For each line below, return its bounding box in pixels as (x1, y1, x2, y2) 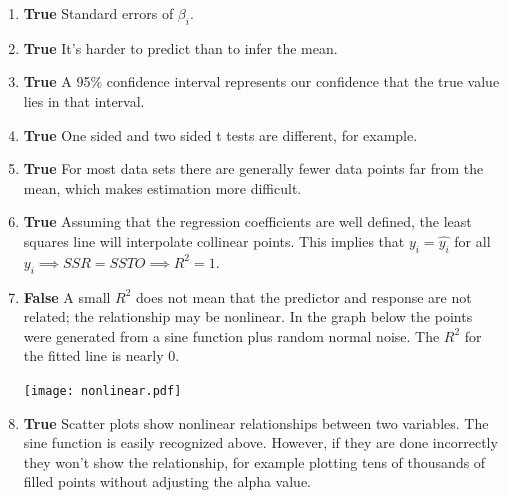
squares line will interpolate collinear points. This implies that (23, 230, 405, 251)
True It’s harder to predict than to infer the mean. (23, 37, 338, 58)
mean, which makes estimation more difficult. (23, 177, 302, 198)
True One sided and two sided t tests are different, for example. (23, 124, 418, 145)
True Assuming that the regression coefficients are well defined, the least (23, 211, 472, 232)
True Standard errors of (23, 3, 174, 23)
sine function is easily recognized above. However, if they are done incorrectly (23, 432, 498, 453)
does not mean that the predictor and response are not (136, 286, 472, 307)
